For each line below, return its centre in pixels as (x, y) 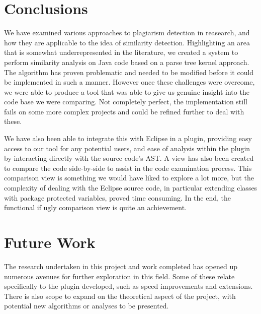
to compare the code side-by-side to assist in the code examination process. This (128, 168)
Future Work (50, 242)
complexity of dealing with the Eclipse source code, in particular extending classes (131, 188)
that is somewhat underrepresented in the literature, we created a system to (121, 52)
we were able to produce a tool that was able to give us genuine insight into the (127, 91)
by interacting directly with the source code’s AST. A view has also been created (129, 158)
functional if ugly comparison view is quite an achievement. (96, 207)
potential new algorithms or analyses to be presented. (86, 306)
